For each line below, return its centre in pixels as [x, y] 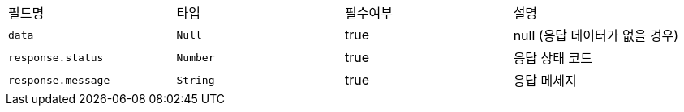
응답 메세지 [545, 81]
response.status [56, 57]
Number [196, 57]
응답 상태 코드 [553, 58]
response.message [59, 80]
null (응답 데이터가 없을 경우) [596, 35]
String [196, 80]
